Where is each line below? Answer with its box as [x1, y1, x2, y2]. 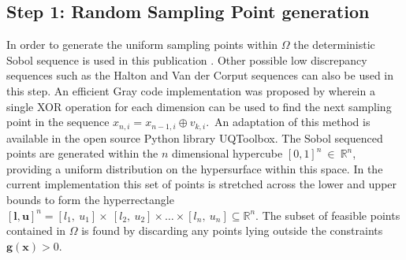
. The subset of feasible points [255, 206, 400, 223]
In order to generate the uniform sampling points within [6, 36, 278, 53]
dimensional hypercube [172, 145, 283, 162]
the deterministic [293, 36, 375, 53]
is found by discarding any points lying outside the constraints [81, 222, 383, 239]
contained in [6, 222, 66, 239]
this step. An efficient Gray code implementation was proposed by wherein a [6, 82, 375, 98]
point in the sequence [6, 113, 110, 130]
